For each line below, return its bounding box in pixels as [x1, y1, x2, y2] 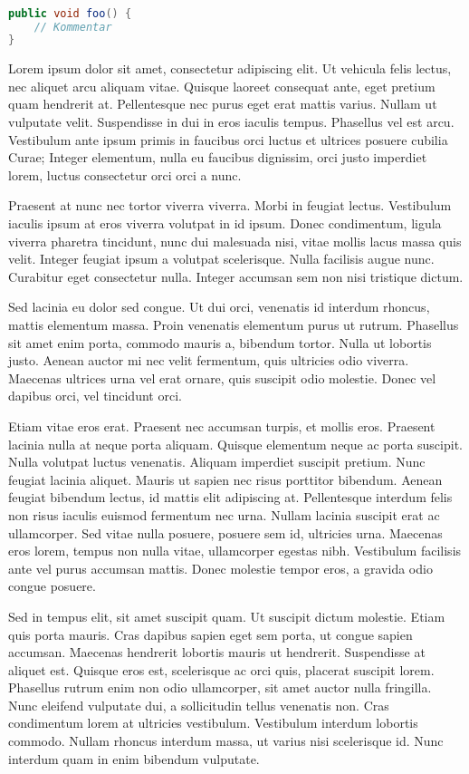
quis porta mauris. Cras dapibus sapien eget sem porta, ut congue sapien [8, 624, 413, 643]
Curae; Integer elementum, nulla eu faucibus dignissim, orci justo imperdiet [8, 148, 427, 167]
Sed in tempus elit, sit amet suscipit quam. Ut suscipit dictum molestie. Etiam [8, 606, 445, 625]
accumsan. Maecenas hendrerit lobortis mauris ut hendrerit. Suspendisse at [8, 643, 426, 662]
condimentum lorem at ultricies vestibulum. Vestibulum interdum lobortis [8, 713, 418, 732]
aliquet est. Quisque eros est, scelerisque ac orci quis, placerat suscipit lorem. [8, 660, 435, 679]
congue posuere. [8, 576, 96, 595]
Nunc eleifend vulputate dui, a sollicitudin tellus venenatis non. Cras [8, 695, 389, 714]
